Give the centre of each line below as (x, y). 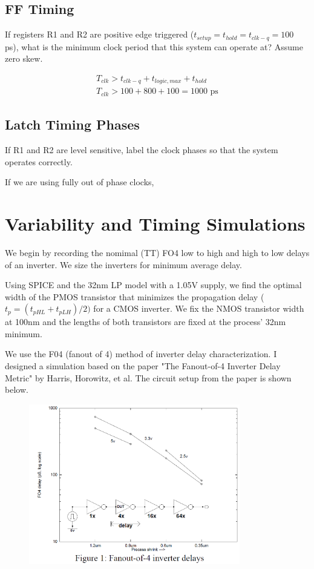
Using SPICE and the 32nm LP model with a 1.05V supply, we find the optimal (153, 285)
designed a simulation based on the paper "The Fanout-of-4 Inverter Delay (143, 366)
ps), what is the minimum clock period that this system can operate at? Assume (154, 46)
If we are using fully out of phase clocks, (80, 182)
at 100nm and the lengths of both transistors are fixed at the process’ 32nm (146, 322)
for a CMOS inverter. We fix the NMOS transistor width (199, 308)
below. (17, 390)
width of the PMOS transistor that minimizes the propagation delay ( (135, 296)
